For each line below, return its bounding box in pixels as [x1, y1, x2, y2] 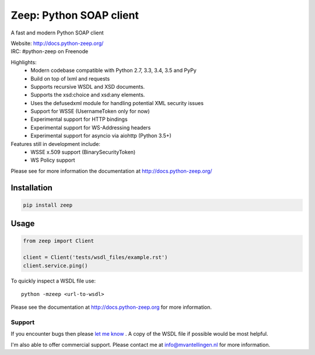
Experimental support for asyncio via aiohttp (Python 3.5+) [30, 132, 171, 140]
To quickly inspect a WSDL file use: [10, 277, 96, 284]
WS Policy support [30, 156, 75, 163]
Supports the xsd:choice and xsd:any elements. [30, 91, 145, 99]
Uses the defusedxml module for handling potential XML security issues [30, 99, 204, 106]
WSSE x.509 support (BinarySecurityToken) [30, 149, 136, 156]
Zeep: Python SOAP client [10, 9, 139, 22]
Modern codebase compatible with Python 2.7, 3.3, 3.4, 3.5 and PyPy [30, 67, 197, 74]
